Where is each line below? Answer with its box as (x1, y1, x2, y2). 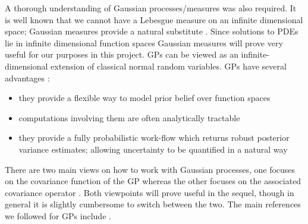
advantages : (5, 71, 50, 84)
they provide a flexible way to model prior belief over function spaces (18, 92, 271, 104)
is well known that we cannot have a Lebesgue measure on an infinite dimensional (5, 13, 303, 26)
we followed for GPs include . (5, 209, 111, 222)
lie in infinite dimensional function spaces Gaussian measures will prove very (5, 36, 283, 49)
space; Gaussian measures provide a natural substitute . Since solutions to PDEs (5, 25, 298, 37)
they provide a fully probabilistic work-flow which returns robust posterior (18, 131, 290, 144)
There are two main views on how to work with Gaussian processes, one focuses (5, 163, 296, 175)
